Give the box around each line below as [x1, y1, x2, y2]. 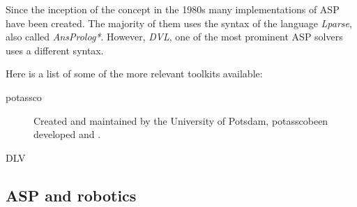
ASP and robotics [6, 184, 137, 206]
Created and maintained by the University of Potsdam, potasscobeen [33, 113, 328, 128]
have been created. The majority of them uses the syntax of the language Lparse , [6, 15, 352, 30]
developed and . [33, 127, 101, 141]
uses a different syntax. [6, 43, 104, 57]
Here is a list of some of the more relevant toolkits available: [6, 66, 263, 81]
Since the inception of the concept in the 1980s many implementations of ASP [6, 2, 340, 16]
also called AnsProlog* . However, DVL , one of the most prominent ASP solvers [6, 29, 343, 44]
